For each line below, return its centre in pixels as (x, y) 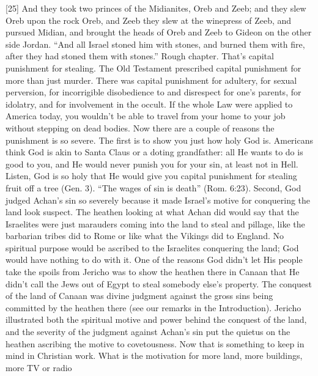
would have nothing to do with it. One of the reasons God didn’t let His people (154, 260)
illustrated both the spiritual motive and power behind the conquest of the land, (156, 319)
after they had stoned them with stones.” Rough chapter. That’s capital (140, 56)
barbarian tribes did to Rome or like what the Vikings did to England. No (145, 236)
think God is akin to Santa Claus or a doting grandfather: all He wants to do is (154, 152)
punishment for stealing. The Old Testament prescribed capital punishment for (153, 68)
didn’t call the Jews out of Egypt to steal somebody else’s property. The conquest (159, 283)
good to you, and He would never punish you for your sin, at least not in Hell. (152, 164)
